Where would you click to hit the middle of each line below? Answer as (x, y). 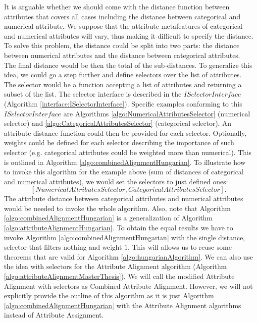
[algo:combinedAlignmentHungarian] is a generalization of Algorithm (108, 218)
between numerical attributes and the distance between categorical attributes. (122, 55)
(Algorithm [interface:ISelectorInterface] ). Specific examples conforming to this (123, 103)
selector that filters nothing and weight (63, 247)
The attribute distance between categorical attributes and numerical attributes (124, 198)
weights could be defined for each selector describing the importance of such (119, 142)
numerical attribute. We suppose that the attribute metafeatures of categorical (123, 26)
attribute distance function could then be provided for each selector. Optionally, (125, 133)
